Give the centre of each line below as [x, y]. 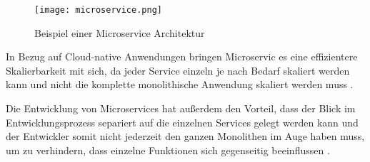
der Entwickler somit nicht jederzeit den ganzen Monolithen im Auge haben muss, [185, 136]
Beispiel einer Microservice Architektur [120, 32]
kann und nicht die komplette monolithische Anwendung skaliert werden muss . [180, 84]
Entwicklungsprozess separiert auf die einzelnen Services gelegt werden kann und [182, 122]
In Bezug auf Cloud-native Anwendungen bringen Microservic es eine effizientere [182, 56]
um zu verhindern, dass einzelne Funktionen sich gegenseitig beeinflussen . [168, 150]
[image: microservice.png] [98, 10]
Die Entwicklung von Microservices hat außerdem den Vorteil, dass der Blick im [181, 108]
